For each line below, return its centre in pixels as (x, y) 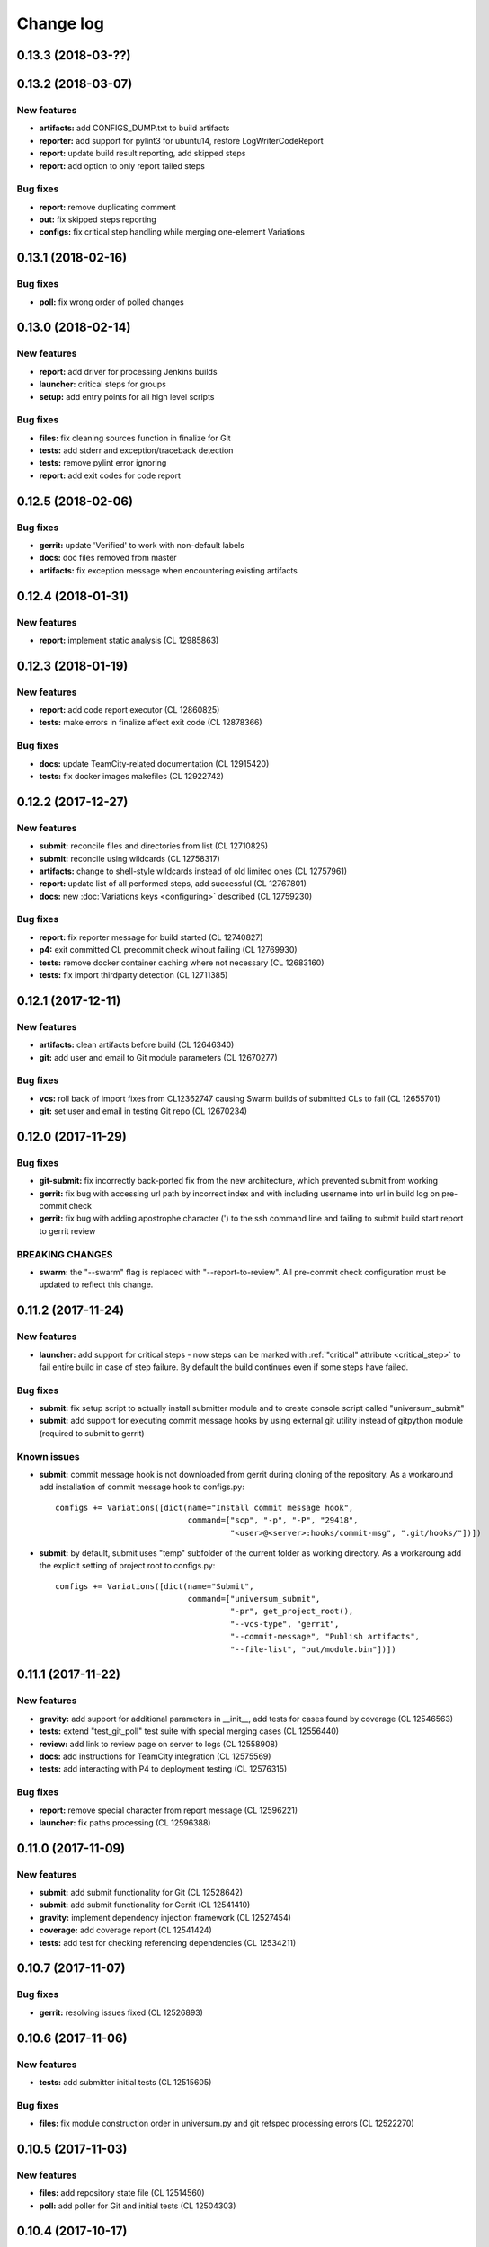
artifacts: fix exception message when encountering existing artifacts (169, 570)
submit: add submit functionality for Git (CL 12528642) (141, 1893)
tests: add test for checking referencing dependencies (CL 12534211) (168, 1942)
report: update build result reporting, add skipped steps (142, 154)
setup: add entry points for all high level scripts (127, 396)
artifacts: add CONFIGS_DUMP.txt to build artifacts (134, 128)
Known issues (48, 1456)
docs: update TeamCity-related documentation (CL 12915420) (154, 763)
